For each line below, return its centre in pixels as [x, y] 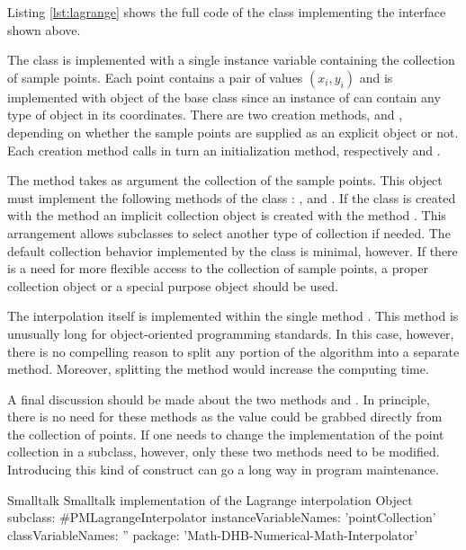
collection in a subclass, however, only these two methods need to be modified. [224, 452]
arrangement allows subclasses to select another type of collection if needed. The [229, 232]
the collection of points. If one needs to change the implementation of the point [226, 434]
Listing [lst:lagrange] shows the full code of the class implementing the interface [227, 12]
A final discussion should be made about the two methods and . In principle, [219, 399]
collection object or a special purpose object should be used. [173, 285]
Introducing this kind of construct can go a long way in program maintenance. [223, 470]
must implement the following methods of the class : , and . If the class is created [232, 197]
